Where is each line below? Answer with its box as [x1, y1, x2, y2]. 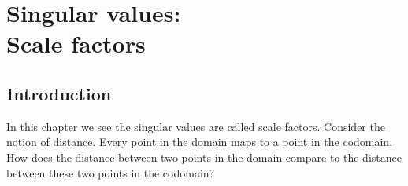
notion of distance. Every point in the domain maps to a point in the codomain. [6, 133, 393, 150]
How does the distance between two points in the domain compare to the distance [6, 148, 402, 165]
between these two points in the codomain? [6, 164, 215, 181]
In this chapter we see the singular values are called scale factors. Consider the [6, 118, 385, 134]
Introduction [6, 81, 112, 105]
